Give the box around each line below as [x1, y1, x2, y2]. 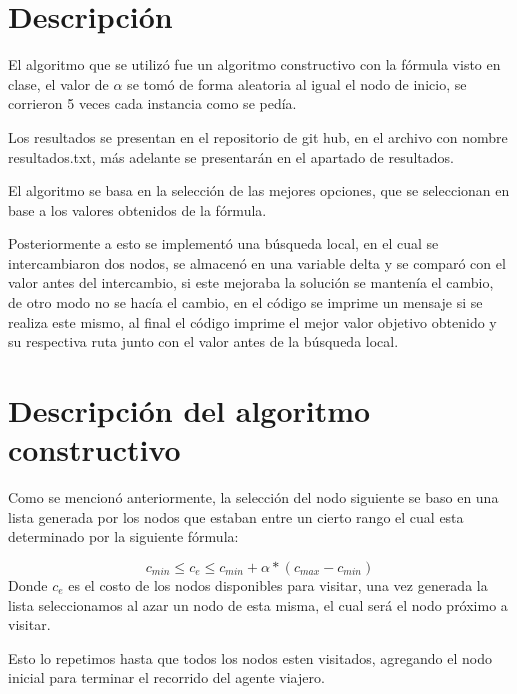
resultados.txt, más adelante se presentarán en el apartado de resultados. [8, 146, 454, 167]
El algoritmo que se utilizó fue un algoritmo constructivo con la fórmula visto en [8, 54, 501, 75]
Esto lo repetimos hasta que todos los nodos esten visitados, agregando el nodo [8, 647, 492, 668]
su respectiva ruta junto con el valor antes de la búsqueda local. [8, 331, 399, 352]
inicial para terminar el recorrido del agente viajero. [8, 667, 325, 688]
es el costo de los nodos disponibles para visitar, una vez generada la [68, 574, 488, 595]
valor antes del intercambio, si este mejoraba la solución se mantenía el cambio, [8, 272, 494, 293]
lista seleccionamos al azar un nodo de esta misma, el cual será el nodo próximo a [8, 594, 508, 615]
